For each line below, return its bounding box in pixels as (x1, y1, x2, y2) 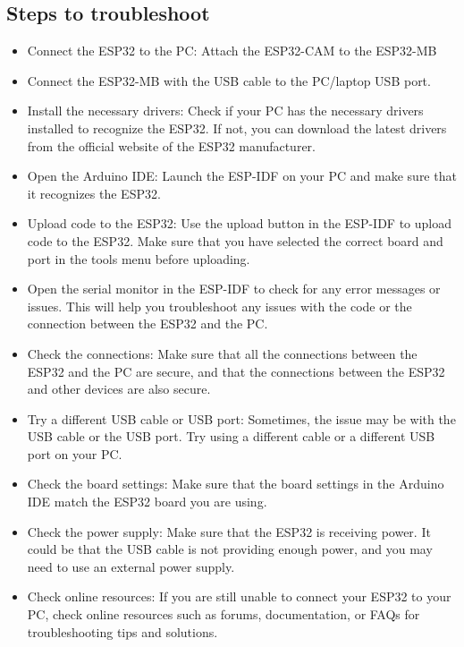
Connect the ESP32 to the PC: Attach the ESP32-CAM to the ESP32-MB (27, 41, 437, 60)
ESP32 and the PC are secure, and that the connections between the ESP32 (27, 362, 445, 380)
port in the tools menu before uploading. (27, 249, 250, 268)
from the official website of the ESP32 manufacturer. (27, 136, 316, 155)
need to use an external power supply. (27, 557, 235, 575)
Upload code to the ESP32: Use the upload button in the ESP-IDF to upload (27, 214, 451, 233)
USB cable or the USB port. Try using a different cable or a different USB (27, 427, 435, 446)
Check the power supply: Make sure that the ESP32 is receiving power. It (27, 522, 431, 541)
